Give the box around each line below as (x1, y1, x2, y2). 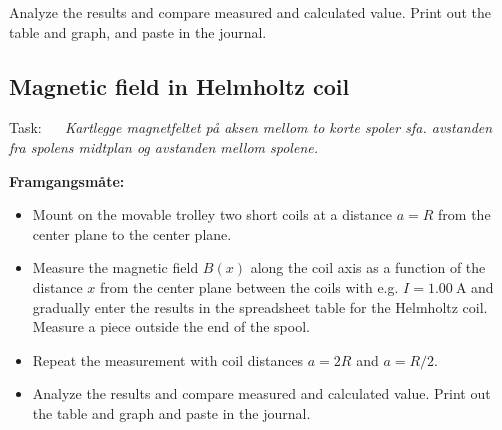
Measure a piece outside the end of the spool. (32, 316, 310, 337)
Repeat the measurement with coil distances (32, 349, 304, 370)
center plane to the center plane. (32, 223, 232, 244)
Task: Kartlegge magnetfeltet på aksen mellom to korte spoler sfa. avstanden (9, 117, 493, 138)
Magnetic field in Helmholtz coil (9, 70, 350, 101)
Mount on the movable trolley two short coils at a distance (32, 204, 393, 225)
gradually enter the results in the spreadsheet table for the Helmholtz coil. (32, 296, 488, 317)
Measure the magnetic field (32, 257, 199, 278)
